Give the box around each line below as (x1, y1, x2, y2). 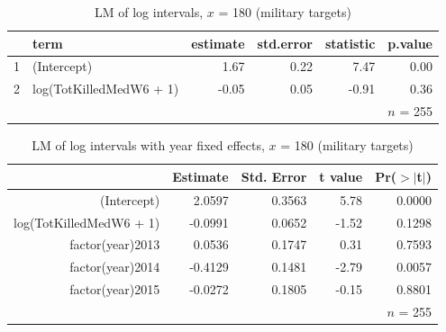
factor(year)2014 (69, 257, 160, 276)
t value (319, 166, 363, 185)
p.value (387, 33, 432, 52)
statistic (324, 33, 376, 52)
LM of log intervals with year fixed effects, (32, 136, 265, 155)
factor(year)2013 (69, 235, 160, 254)
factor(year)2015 (69, 280, 160, 299)
